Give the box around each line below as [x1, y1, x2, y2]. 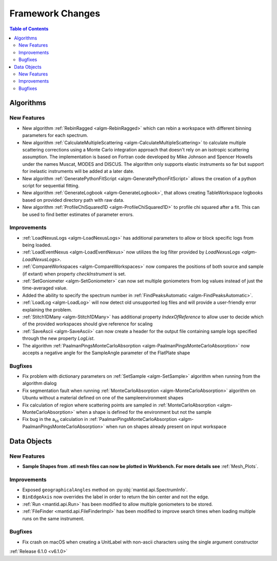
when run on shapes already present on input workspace [106, 423, 227, 430]
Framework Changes [9, 8, 101, 19]
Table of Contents [9, 26, 49, 32]
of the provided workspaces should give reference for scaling [22, 321, 153, 327]
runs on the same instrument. [22, 515, 85, 521]
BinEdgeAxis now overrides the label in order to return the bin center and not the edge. [22, 494, 210, 500]
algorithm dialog [22, 380, 57, 386]
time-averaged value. [22, 285, 68, 291]
